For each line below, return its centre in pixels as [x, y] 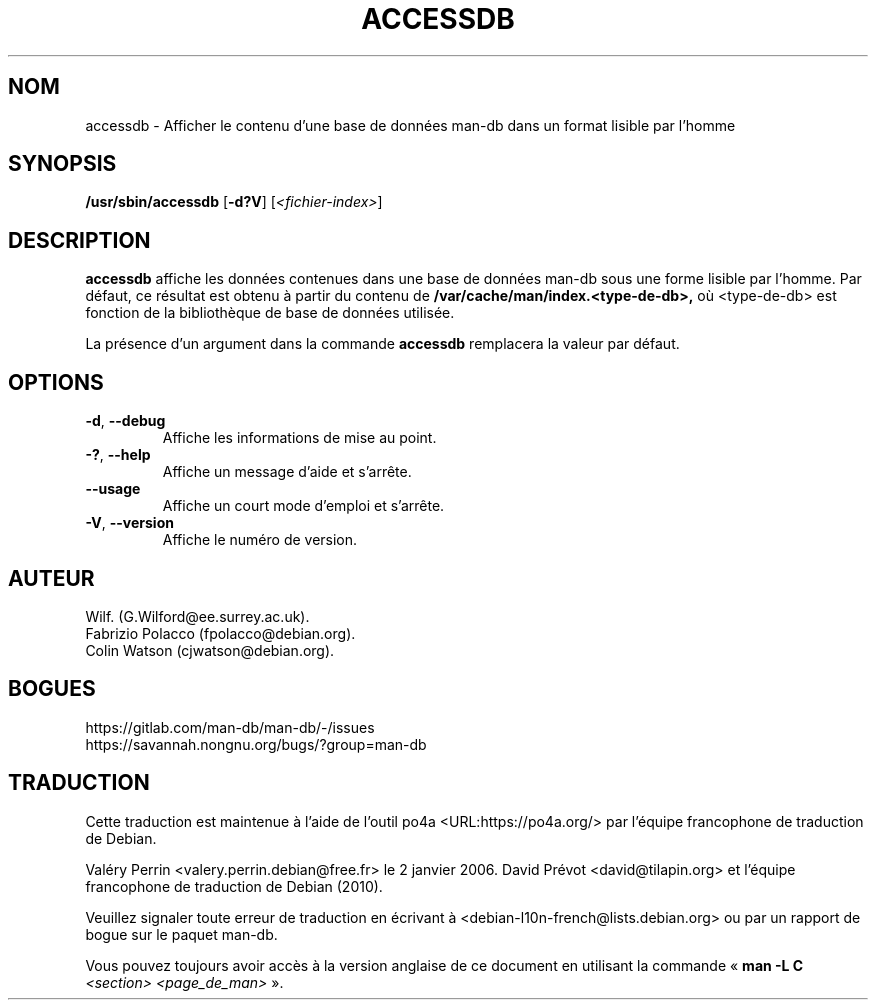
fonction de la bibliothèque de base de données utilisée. [270, 313]
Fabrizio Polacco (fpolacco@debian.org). [220, 633]
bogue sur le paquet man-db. [181, 934]
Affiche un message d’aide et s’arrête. [287, 472]
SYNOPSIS [62, 164]
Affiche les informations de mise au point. [299, 438]
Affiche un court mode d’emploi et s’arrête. [303, 506]
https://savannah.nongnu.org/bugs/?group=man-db [256, 744]
